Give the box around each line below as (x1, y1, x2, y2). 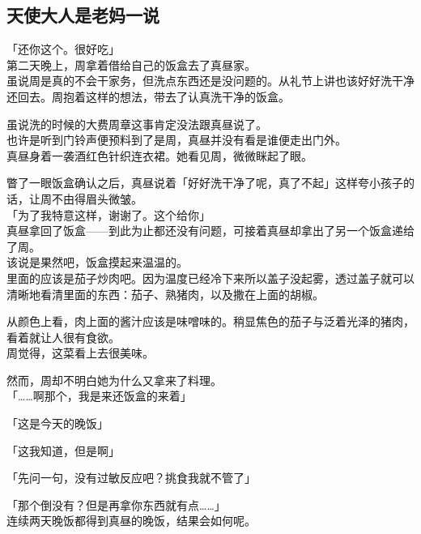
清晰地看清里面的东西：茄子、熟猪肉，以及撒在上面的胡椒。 (6, 285, 324, 302)
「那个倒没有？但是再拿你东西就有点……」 (6, 496, 226, 513)
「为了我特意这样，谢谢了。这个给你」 (6, 206, 210, 223)
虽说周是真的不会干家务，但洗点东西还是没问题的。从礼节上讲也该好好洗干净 (6, 72, 415, 89)
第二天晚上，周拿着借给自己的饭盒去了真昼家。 (6, 56, 256, 73)
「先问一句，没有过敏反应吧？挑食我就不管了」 (6, 469, 256, 486)
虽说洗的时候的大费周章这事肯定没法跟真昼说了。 (6, 115, 267, 132)
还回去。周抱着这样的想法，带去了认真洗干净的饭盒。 (6, 88, 290, 105)
